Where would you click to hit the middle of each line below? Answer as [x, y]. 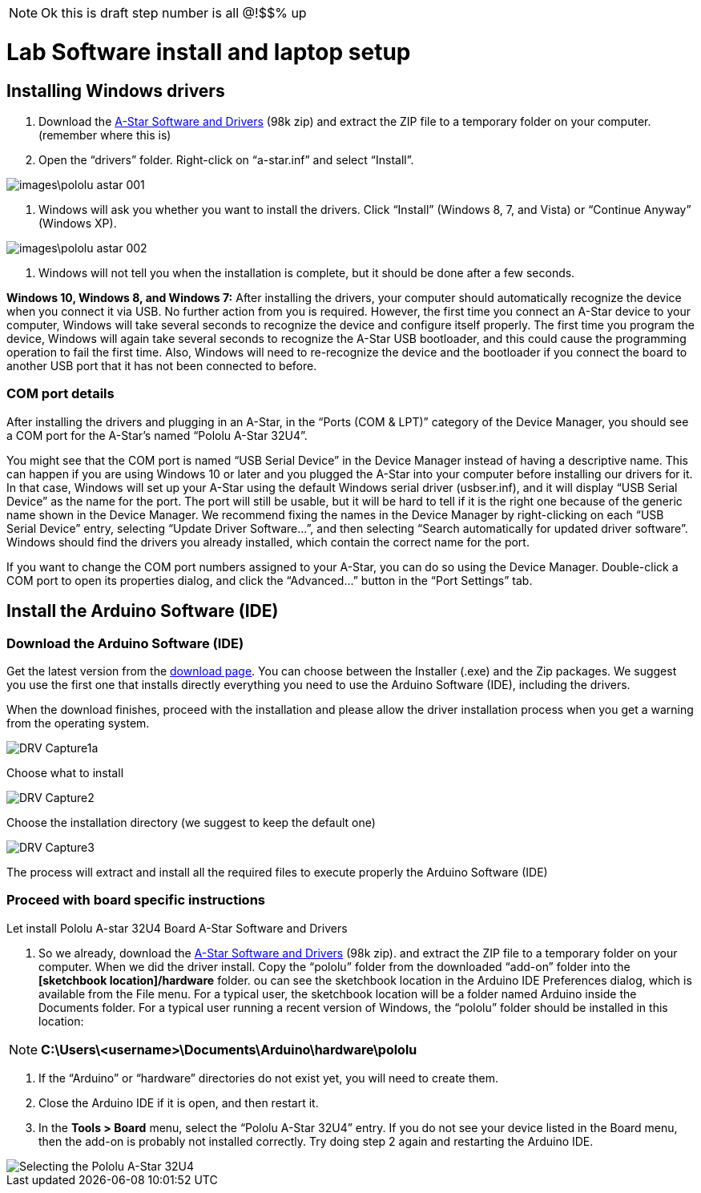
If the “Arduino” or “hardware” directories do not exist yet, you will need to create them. [268, 1078]
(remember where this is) [105, 135]
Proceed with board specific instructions [136, 900]
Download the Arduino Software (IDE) [125, 643]
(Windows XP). [78, 223]
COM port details [60, 394]
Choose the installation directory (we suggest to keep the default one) [191, 822]
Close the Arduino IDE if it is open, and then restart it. [179, 1102]
